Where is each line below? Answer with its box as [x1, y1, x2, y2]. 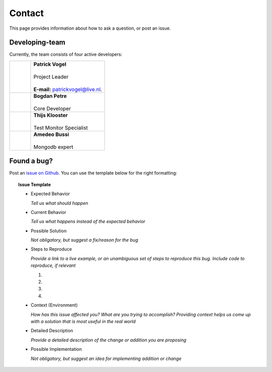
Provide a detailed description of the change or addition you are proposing [31, 337, 186, 343]
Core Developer [33, 105, 71, 112]
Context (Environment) [31, 302, 78, 308]
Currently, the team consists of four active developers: [9, 51, 123, 57]
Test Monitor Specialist [33, 124, 88, 131]
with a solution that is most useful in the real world [31, 319, 136, 324]
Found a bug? [9, 157, 53, 166]
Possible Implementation [31, 346, 82, 352]
